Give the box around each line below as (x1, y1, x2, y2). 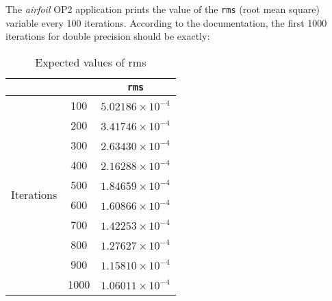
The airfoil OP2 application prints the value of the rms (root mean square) (5, 2, 320, 16)
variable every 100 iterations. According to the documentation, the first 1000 (5, 15, 327, 29)
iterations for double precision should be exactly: (5, 29, 210, 43)
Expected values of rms (35, 53, 146, 70)
